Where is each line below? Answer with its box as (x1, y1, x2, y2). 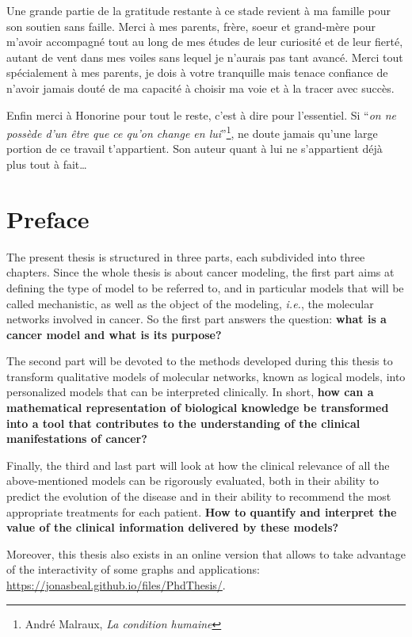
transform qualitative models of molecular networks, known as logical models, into (6, 368, 406, 384)
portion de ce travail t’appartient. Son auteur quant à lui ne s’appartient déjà (6, 140, 383, 157)
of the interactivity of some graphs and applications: (6, 561, 260, 578)
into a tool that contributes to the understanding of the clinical (6, 414, 360, 431)
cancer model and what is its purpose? (6, 326, 222, 342)
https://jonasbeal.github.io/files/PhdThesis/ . (6, 577, 226, 593)
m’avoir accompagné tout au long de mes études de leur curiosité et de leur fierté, (6, 33, 403, 50)
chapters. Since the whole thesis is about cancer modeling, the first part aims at (6, 264, 395, 280)
